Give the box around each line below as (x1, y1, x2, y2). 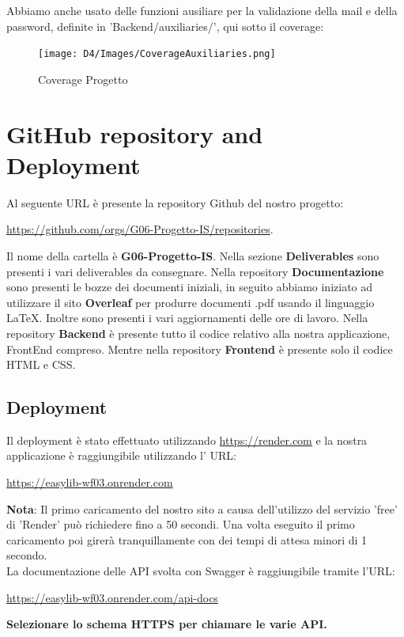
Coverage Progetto (38, 70, 128, 87)
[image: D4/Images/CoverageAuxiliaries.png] (38, 48, 276, 60)
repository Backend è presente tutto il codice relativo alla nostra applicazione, (6, 324, 391, 341)
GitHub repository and (6, 117, 263, 150)
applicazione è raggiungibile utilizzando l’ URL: (6, 447, 236, 464)
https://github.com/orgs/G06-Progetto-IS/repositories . (6, 221, 274, 237)
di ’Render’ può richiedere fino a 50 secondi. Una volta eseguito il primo (6, 516, 355, 533)
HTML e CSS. (6, 356, 76, 373)
